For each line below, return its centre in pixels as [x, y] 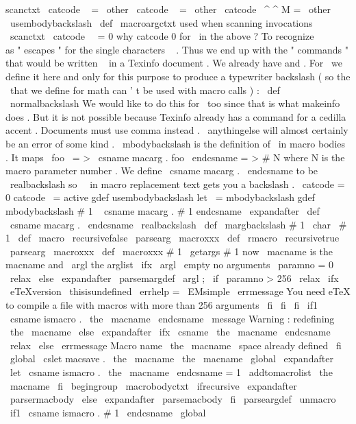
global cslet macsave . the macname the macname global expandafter [171, 358]
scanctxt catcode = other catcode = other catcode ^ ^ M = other [168, 9]
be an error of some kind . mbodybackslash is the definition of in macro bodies [176, 143]
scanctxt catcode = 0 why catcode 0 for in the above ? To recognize [162, 36]
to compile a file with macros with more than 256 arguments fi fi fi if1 [162, 305]
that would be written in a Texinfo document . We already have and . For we [174, 63]
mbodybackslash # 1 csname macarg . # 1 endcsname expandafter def [163, 210]
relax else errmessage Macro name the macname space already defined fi [176, 345]
